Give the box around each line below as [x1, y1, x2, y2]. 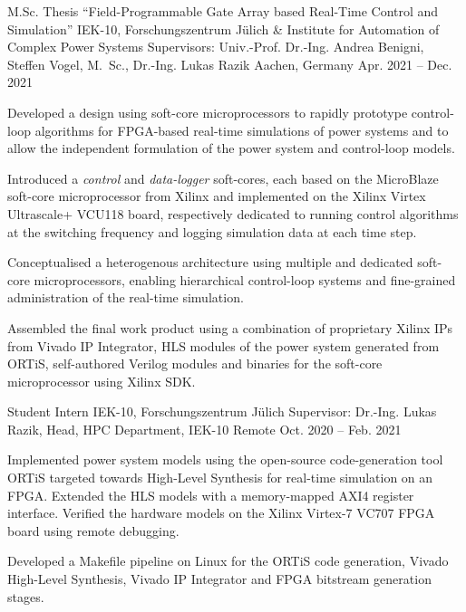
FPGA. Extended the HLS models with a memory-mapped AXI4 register [7, 485, 414, 504]
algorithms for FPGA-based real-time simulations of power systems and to [34, 120, 449, 139]
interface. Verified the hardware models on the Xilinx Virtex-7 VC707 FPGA [7, 503, 435, 522]
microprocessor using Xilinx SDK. [7, 371, 196, 390]
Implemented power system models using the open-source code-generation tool [7, 450, 443, 469]
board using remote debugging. [7, 521, 180, 540]
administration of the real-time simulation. [7, 288, 244, 307]
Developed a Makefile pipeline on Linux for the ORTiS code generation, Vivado [7, 551, 449, 570]
